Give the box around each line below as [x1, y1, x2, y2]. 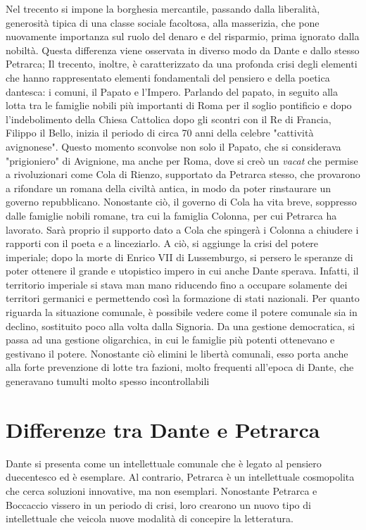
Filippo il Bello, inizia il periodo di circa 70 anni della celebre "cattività [6, 125, 314, 140]
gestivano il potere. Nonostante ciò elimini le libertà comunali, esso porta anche [6, 346, 348, 360]
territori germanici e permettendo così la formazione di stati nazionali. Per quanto [6, 291, 360, 305]
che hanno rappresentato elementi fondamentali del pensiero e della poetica [6, 70, 330, 84]
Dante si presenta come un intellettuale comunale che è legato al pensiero [6, 455, 322, 470]
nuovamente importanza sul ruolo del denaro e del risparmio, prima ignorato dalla [6, 29, 360, 44]
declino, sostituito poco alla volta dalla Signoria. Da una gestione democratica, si [6, 318, 355, 333]
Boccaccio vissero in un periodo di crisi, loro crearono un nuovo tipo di [6, 497, 311, 512]
